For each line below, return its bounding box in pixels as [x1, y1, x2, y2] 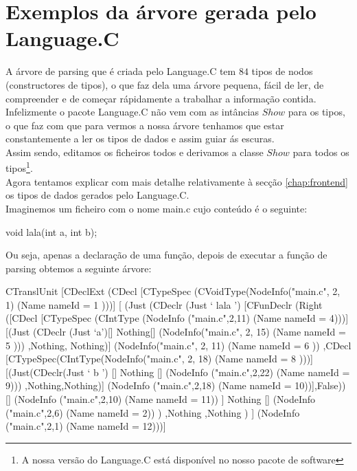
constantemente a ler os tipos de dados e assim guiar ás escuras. [5, 131, 275, 146]
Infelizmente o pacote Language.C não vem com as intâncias [5, 105, 259, 119]
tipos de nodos [251, 64, 313, 78]
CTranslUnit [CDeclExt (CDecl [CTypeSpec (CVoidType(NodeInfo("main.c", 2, [5, 284, 341, 298]
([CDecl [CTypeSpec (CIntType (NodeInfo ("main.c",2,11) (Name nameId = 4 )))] [5, 311, 349, 325]
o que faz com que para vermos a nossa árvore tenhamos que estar [5, 118, 284, 132]
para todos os [292, 144, 349, 159]
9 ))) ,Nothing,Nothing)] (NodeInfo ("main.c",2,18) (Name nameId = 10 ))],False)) [5, 378, 346, 393]
